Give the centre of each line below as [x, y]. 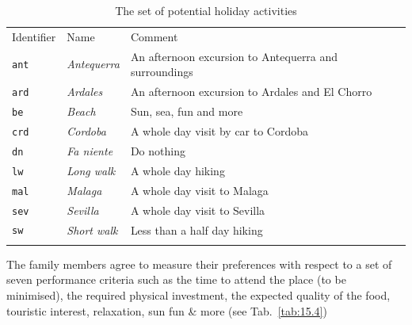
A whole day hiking [177, 170]
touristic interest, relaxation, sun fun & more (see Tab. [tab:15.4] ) [167, 310]
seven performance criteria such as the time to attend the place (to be [176, 279]
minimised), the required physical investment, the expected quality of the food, [198, 295]
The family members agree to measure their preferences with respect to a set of [199, 264]
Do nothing [158, 150]
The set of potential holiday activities [206, 10]
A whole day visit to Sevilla [198, 210]
